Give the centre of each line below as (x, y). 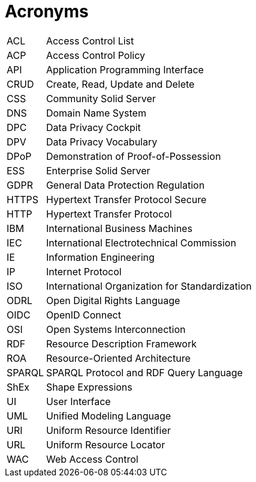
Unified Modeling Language (109, 416)
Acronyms (47, 11)
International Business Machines (119, 228)
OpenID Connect (83, 315)
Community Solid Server (101, 98)
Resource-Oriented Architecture (118, 358)
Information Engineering (100, 257)
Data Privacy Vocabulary (102, 142)
